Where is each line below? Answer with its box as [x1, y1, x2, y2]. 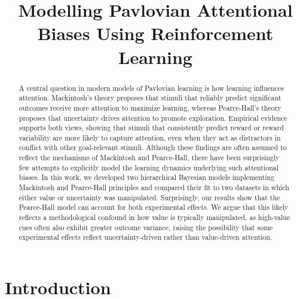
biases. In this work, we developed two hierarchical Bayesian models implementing [19, 172, 275, 182]
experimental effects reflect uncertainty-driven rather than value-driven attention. [19, 232, 272, 242]
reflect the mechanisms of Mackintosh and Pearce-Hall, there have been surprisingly [19, 152, 280, 163]
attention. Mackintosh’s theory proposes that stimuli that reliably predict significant [19, 93, 281, 103]
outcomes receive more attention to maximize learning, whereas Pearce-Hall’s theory [19, 102, 281, 112]
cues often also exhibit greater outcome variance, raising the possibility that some [19, 222, 273, 232]
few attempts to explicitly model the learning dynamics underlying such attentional [19, 162, 279, 172]
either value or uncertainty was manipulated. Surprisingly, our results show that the [19, 192, 280, 202]
